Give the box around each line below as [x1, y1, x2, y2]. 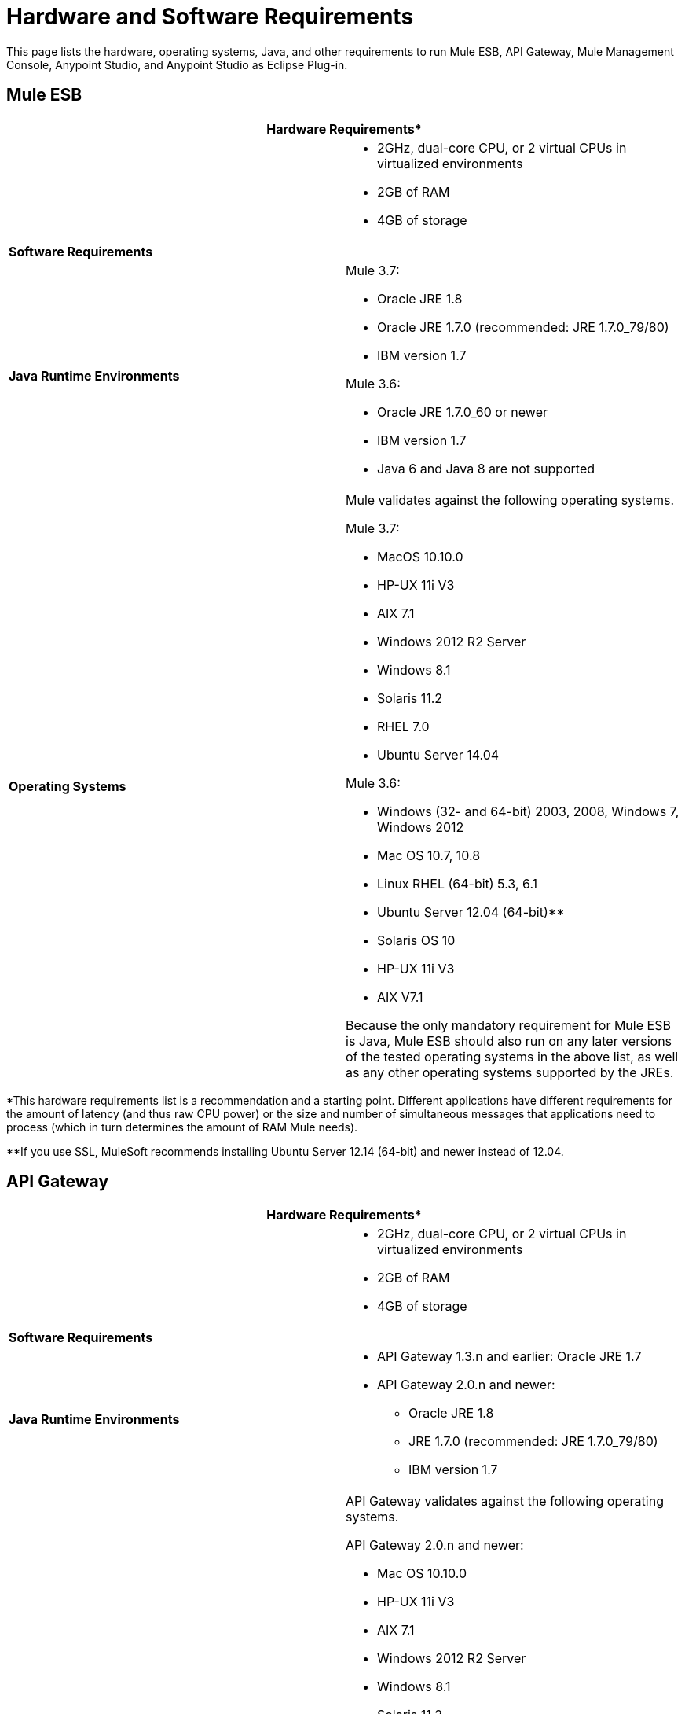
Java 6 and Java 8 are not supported [377, 460, 595, 476]
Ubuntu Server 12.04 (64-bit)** [377, 903, 565, 920]
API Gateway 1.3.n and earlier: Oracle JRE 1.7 [377, 1348, 642, 1365]
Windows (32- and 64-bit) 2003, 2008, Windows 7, [377, 803, 680, 819]
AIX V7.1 [377, 988, 423, 1005]
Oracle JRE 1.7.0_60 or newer [377, 403, 548, 420]
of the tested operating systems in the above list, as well [346, 1048, 679, 1065]
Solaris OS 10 [377, 932, 456, 948]
